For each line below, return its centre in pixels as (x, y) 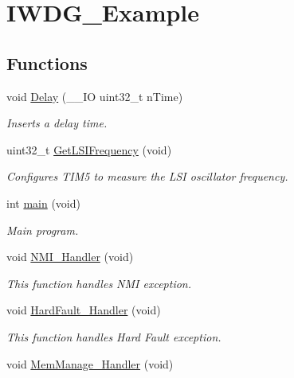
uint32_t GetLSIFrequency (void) (89, 149)
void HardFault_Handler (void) (84, 310)
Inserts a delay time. (57, 123)
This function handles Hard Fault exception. (114, 336)
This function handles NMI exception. (99, 283)
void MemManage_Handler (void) (90, 363)
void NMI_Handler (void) (70, 257)
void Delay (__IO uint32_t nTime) (95, 96)
